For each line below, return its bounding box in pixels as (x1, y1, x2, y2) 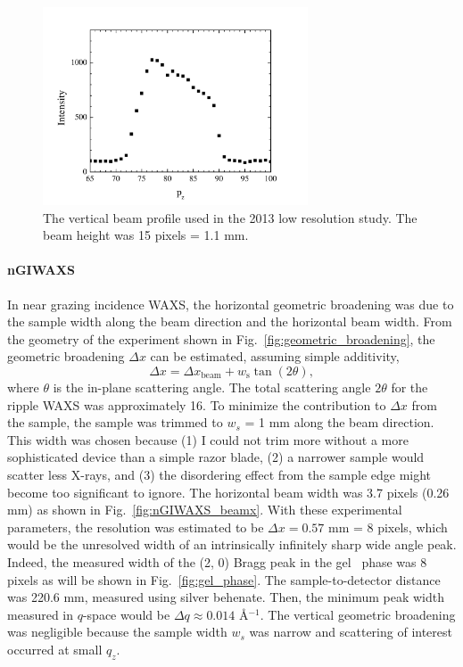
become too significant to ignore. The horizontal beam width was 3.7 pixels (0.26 (7, 482, 450, 501)
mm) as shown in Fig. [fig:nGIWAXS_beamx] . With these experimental (7, 500, 402, 519)
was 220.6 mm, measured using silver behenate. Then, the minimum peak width (7, 588, 444, 606)
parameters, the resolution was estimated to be (7, 517, 264, 536)
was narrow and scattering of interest (249, 622, 453, 641)
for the (391, 377, 428, 396)
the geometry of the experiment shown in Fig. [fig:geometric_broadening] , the (7, 329, 435, 348)
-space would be (82, 605, 170, 623)
